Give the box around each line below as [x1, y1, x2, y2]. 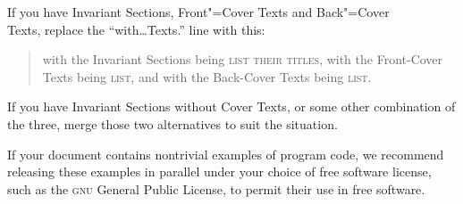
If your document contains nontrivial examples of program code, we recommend [7, 144, 444, 163]
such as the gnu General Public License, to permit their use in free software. [7, 179, 425, 198]
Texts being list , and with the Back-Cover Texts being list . [42, 67, 372, 86]
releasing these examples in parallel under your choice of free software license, [7, 162, 432, 181]
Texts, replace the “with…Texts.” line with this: [7, 20, 265, 38]
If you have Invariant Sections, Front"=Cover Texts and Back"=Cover [7, 3, 390, 20]
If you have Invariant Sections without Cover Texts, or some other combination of [7, 97, 456, 116]
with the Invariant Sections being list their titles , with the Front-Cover [42, 50, 443, 69]
